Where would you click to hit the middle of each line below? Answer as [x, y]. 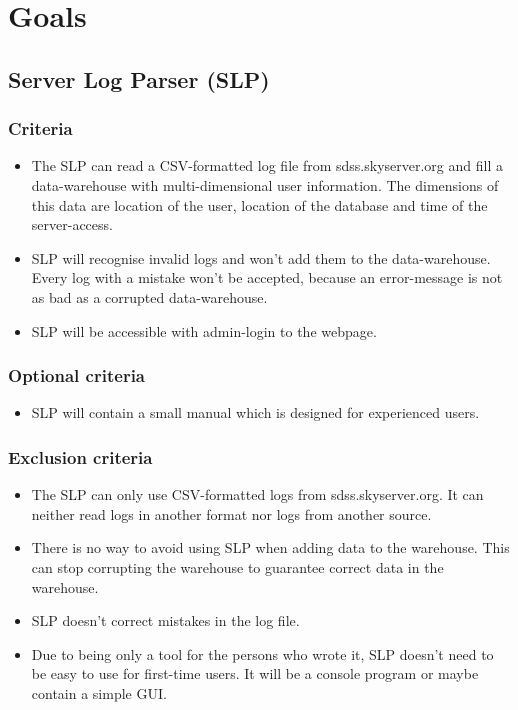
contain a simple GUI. [99, 692]
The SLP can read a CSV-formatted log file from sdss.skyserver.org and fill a [267, 165]
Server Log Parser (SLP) [139, 78]
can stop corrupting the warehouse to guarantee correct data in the [237, 566]
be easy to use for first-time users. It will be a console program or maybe [255, 673]
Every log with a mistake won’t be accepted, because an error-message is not [267, 277]
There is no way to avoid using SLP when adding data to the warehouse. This [270, 547]
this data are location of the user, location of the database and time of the [259, 204]
